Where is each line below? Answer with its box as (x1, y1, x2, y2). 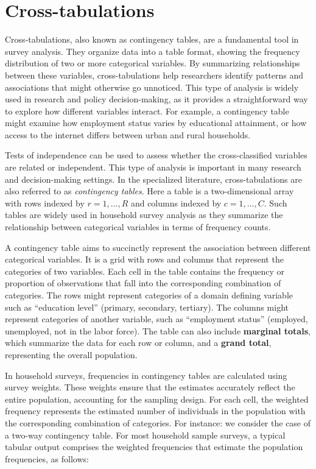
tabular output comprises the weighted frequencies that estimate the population (5, 440, 303, 453)
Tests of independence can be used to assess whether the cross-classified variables (5, 149, 307, 161)
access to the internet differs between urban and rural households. (5, 128, 251, 141)
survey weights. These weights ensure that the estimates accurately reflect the (5, 381, 295, 393)
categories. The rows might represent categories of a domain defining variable (5, 289, 293, 301)
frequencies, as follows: (5, 452, 89, 465)
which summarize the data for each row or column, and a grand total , (5, 336, 272, 349)
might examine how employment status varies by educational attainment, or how (5, 116, 307, 129)
